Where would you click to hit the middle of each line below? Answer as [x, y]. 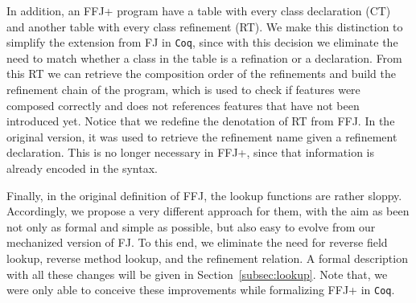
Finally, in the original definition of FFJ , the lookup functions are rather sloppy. [204, 195]
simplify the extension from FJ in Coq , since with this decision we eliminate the [202, 42]
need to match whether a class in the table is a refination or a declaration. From [204, 57]
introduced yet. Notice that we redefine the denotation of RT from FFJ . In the [201, 121]
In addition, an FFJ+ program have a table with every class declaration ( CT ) [199, 10]
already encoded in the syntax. [82, 168]
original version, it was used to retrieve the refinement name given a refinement [202, 136]
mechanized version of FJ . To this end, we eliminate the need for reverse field [197, 242]
